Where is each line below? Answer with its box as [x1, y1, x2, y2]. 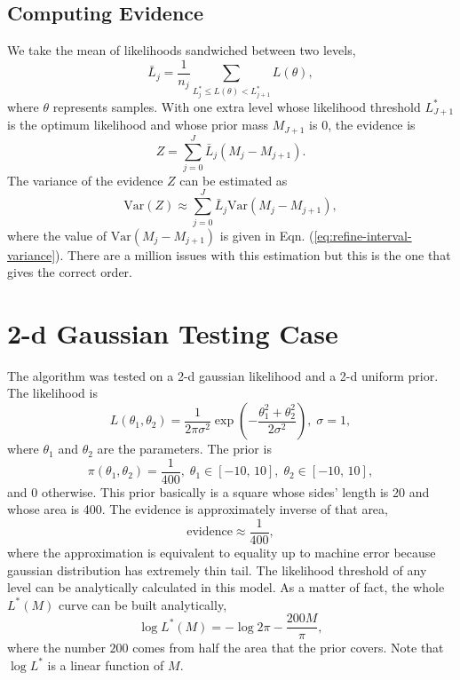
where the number [7, 638, 106, 657]
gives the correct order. [7, 263, 132, 281]
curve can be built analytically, [58, 595, 227, 613]
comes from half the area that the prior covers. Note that [132, 638, 444, 657]
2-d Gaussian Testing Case [7, 314, 338, 351]
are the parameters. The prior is [97, 439, 272, 458]
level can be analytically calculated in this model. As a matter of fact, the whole [7, 578, 445, 597]
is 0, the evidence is [309, 115, 416, 134]
